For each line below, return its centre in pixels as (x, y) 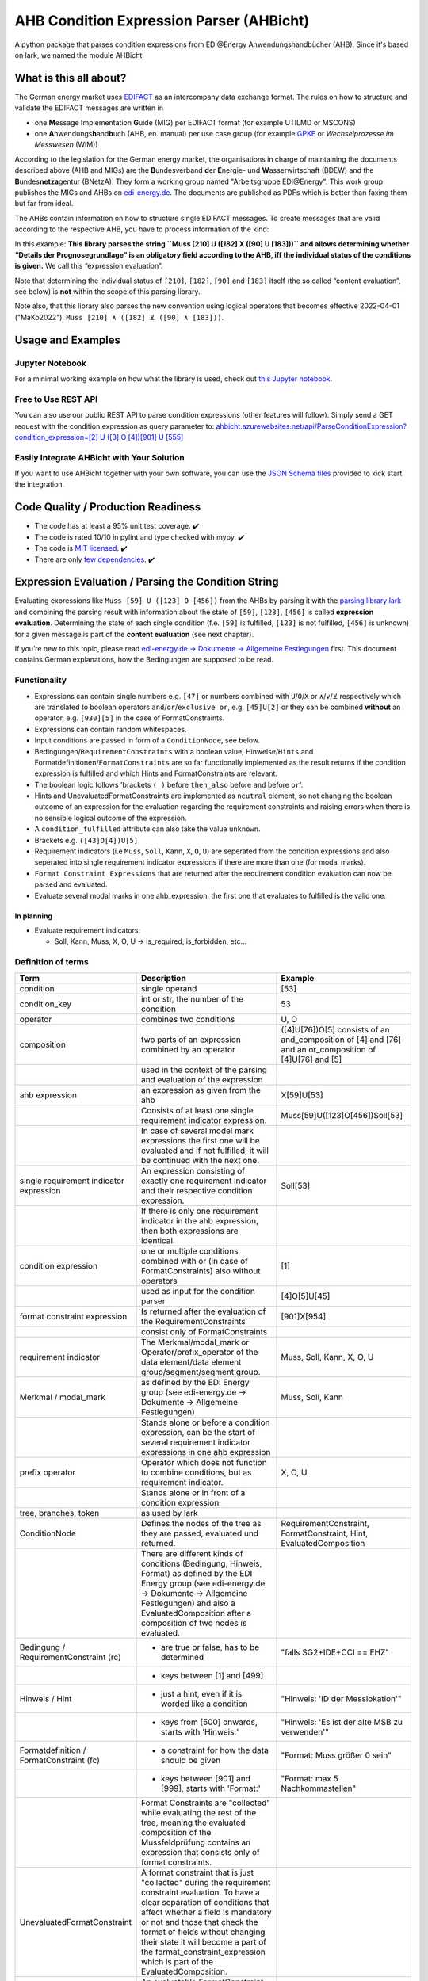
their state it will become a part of (204, 1941)
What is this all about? (71, 78)
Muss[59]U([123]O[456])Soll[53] (342, 1115)
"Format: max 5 (310, 1778)
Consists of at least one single (197, 1110)
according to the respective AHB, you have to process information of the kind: (142, 229)
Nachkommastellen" (319, 1788)
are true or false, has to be (210, 1647)
